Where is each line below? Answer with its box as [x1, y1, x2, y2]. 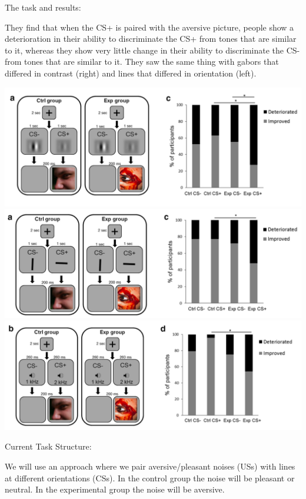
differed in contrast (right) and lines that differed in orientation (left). [5, 66, 257, 79]
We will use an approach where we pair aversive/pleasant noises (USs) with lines [5, 460, 295, 472]
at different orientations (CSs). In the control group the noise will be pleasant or [5, 471, 295, 484]
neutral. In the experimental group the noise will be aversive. [5, 483, 225, 495]
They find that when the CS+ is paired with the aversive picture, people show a [5, 21, 294, 33]
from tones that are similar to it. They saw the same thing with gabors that [5, 55, 279, 68]
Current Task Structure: [5, 440, 92, 453]
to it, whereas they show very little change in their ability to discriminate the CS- [5, 44, 300, 56]
